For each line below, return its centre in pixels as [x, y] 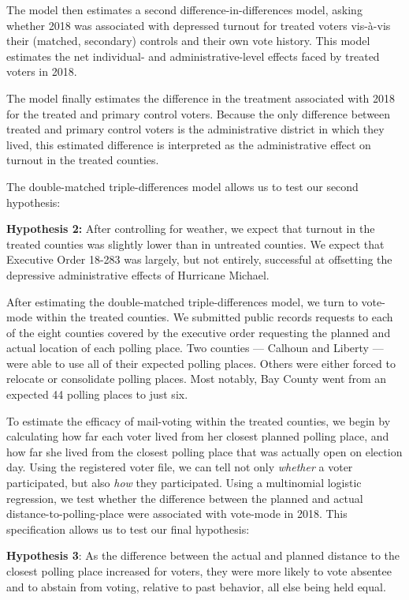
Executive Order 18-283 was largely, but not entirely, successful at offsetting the [199, 259]
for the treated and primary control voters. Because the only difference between [199, 113]
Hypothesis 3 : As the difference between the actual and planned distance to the [203, 555]
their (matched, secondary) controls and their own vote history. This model [188, 41]
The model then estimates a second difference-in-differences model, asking [184, 9]
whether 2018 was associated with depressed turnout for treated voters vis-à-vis [199, 25]
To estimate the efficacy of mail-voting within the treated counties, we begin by [199, 420]
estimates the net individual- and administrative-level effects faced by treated [193, 56]
